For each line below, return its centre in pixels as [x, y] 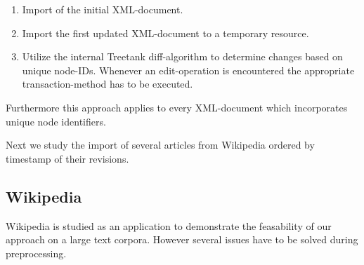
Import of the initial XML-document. [103, 9]
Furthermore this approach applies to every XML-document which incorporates [177, 107]
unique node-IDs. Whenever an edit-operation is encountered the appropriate [188, 70]
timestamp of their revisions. [67, 158]
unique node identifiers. [56, 121]
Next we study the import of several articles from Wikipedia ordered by [160, 145]
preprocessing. [36, 253]
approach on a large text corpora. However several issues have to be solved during [182, 239]
